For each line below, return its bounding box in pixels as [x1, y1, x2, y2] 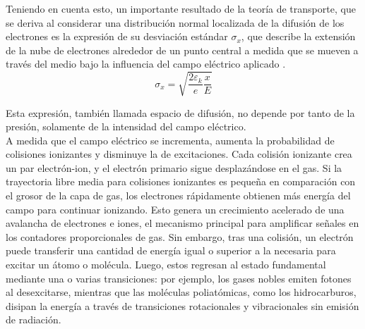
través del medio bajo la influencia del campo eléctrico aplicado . [6, 56, 286, 71]
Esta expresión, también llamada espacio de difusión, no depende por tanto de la [6, 105, 355, 120]
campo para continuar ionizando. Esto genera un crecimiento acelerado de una [6, 201, 345, 216]
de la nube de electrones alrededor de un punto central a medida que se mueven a [6, 42, 359, 57]
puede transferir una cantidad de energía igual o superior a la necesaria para [6, 243, 336, 258]
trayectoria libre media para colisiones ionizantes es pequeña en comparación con [6, 174, 356, 189]
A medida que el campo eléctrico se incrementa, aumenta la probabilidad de [6, 132, 335, 147]
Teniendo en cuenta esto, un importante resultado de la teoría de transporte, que [6, 1, 356, 15]
